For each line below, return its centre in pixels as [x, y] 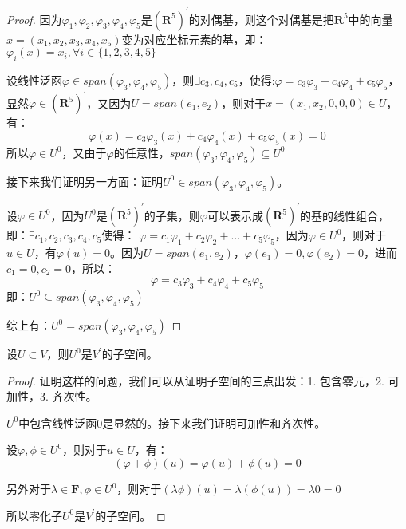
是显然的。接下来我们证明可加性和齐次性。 [214, 422]
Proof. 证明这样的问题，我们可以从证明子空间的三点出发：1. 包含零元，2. [195, 380]
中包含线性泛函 [58, 422]
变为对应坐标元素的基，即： [194, 39]
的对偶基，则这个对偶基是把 [261, 19]
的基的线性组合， [345, 215]
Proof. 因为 [34, 19]
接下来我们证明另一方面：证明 [85, 181]
